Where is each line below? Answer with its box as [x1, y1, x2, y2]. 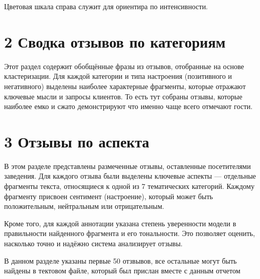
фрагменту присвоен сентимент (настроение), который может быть [4, 190, 213, 201]
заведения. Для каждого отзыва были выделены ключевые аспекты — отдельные [4, 170, 256, 181]
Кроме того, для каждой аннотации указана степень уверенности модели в [4, 218, 236, 228]
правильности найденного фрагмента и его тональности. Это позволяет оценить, [4, 228, 255, 239]
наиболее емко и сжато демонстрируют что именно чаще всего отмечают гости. [4, 101, 253, 112]
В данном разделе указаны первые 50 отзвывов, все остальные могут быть [4, 255, 237, 266]
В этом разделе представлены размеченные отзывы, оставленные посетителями [4, 160, 251, 171]
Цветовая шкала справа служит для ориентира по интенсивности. [4, 1, 208, 11]
